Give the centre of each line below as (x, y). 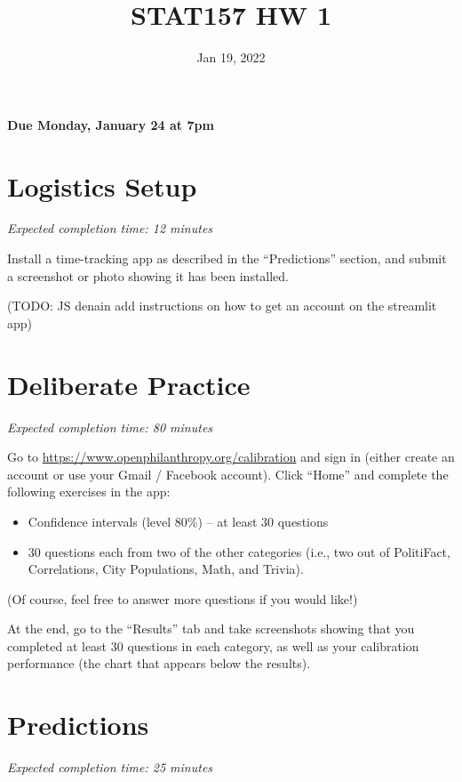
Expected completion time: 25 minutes (110, 767)
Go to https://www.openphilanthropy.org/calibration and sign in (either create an (231, 457)
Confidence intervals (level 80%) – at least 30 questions (178, 521)
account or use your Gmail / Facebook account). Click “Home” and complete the (228, 474)
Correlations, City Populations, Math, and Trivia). (166, 569)
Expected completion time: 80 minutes (110, 427)
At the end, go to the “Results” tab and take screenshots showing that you (211, 629)
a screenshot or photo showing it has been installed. (148, 275)
